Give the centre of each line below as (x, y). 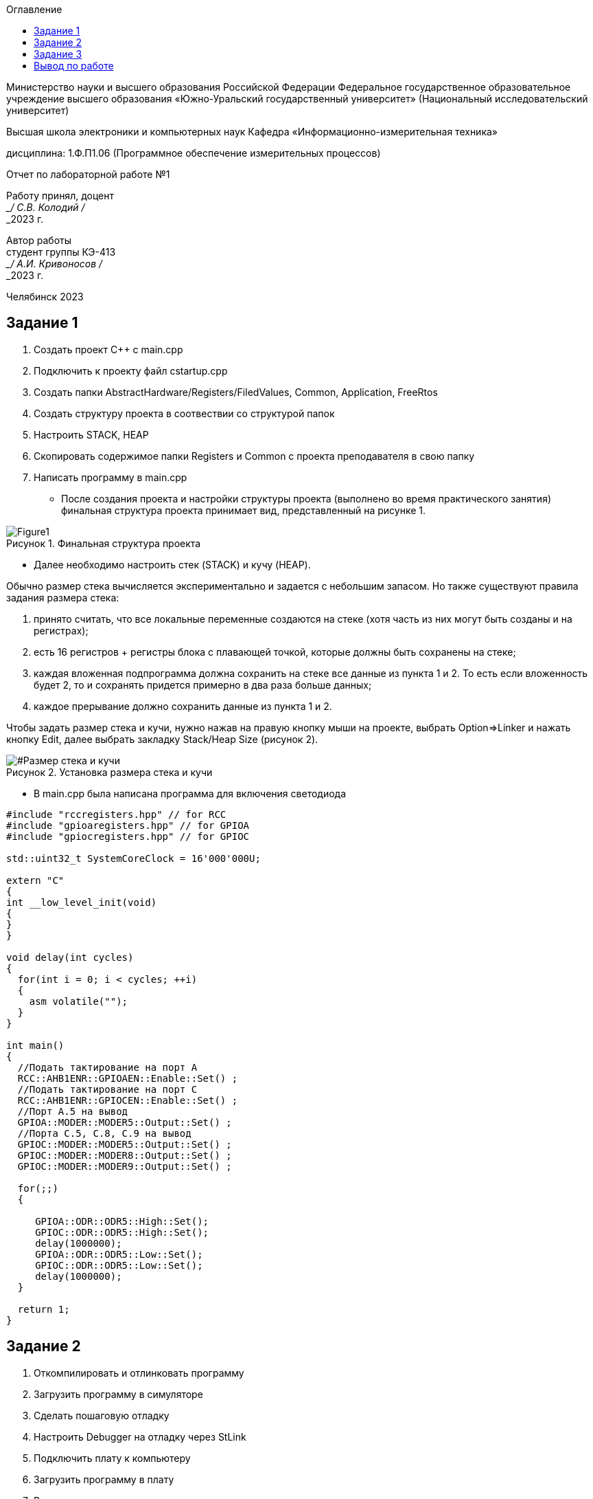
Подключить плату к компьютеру (112, 1458)
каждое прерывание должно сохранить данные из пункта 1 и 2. (183, 706)
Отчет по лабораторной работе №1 (88, 174)
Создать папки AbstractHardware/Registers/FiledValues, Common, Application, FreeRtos (236, 392)
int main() (35, 1045)
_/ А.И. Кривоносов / (55, 264)
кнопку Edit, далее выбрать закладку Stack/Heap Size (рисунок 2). (162, 739)
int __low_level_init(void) (82, 902)
